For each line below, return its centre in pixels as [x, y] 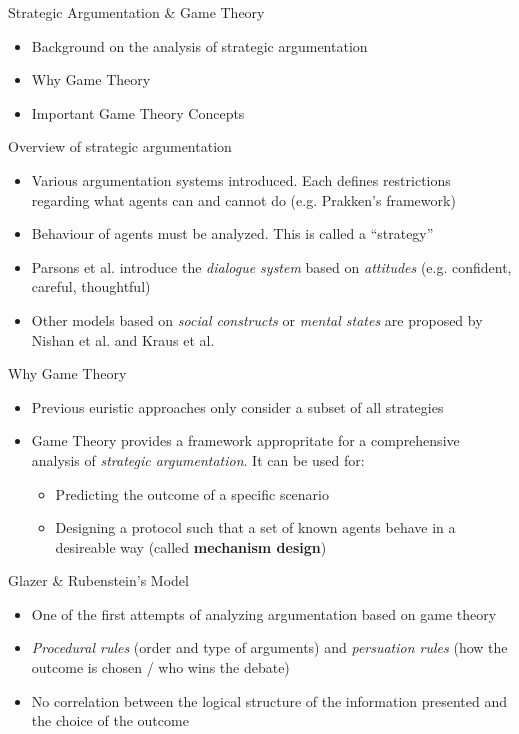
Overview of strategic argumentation [120, 146]
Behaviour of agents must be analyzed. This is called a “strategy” [232, 233]
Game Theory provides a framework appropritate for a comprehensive [245, 440]
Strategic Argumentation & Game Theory [136, 12]
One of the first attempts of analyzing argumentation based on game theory [264, 613]
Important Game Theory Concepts [138, 112]
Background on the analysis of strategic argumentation [199, 45]
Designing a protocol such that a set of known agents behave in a [255, 527]
